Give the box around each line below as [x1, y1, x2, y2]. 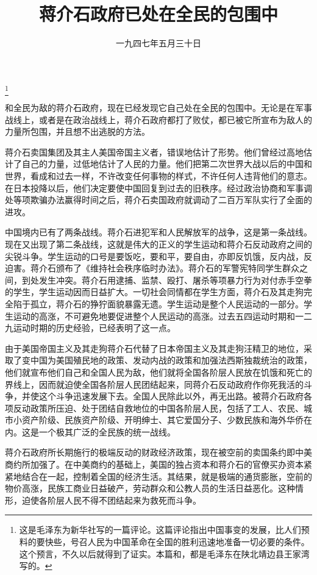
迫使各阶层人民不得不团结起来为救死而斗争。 [21, 493, 201, 506]
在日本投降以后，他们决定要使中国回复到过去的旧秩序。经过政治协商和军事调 [5, 181, 312, 194]
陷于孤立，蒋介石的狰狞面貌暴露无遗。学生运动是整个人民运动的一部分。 [13, 297, 304, 310]
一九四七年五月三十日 [116, 37, 201, 49]
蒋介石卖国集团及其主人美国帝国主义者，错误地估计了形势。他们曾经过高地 [5, 145, 304, 158]
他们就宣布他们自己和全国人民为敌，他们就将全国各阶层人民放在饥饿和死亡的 [5, 365, 312, 378]
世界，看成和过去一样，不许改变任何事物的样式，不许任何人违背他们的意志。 [5, 170, 312, 182]
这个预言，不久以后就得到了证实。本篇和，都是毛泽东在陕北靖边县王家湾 [19, 547, 310, 560]
